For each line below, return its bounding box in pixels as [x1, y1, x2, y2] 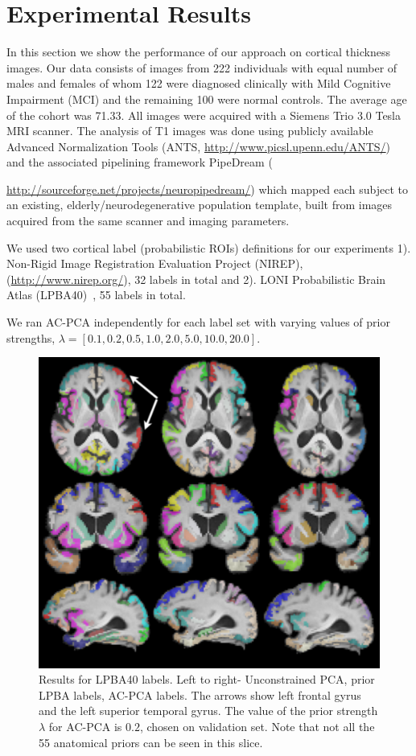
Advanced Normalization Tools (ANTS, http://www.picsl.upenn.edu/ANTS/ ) [6, 138, 391, 154]
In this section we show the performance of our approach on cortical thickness [6, 43, 390, 60]
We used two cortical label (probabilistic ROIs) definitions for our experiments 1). [6, 239, 411, 256]
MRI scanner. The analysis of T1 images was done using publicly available [6, 122, 373, 139]
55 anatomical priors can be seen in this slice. [39, 733, 263, 750]
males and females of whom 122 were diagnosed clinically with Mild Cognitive [6, 75, 391, 92]
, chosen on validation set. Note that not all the [139, 717, 375, 734]
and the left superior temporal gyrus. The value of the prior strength [39, 702, 378, 719]
